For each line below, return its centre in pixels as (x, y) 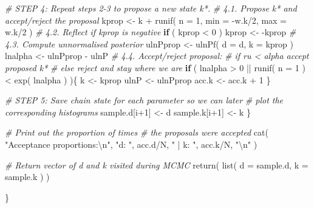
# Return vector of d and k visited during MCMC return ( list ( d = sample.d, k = (157, 165)
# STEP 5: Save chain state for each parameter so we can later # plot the (144, 100)
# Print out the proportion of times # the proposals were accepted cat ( (137, 132)
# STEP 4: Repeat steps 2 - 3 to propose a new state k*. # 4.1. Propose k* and (151, 8)
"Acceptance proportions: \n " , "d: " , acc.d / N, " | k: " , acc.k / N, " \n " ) (131, 144)
